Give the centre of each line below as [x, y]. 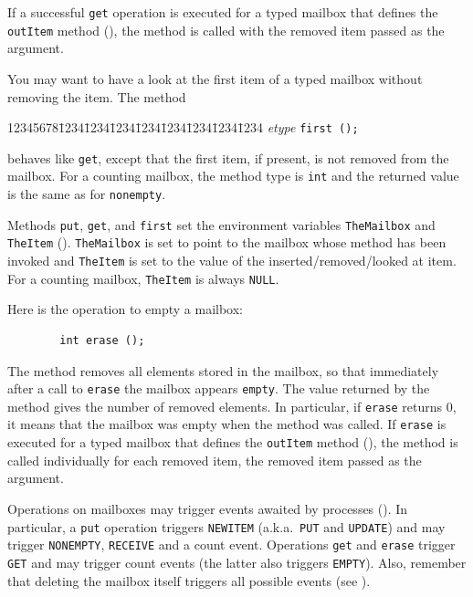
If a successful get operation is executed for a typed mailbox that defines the [223, 12]
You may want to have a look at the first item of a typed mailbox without [215, 78]
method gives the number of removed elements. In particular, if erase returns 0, [232, 406]
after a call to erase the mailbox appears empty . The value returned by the [219, 388]
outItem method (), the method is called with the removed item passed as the [226, 30]
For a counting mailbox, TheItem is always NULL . [143, 278]
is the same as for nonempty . [87, 194]
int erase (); [102, 340]
